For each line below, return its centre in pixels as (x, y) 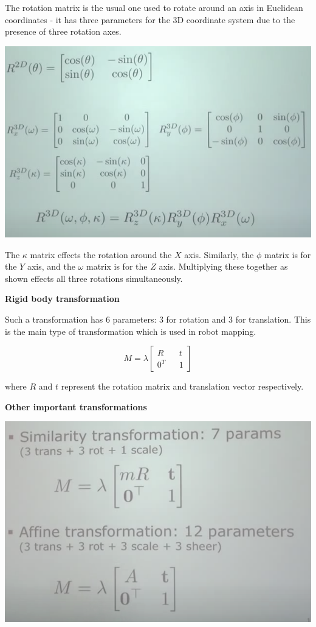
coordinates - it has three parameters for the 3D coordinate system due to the (150, 19)
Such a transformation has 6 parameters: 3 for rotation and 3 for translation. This (158, 319)
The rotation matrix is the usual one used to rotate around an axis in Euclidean (154, 7)
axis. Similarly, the (219, 254)
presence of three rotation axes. (63, 31)
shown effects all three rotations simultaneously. (94, 278)
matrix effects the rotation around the (101, 254)
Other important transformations (76, 406)
